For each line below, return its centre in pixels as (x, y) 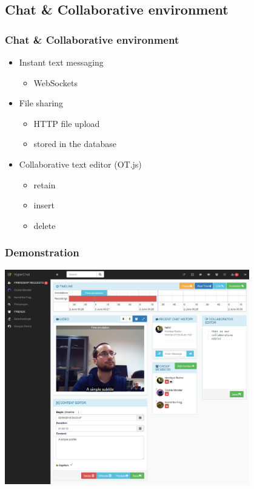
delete (45, 225)
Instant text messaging (61, 62)
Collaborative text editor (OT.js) (80, 164)
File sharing (41, 103)
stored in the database (75, 144)
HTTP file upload (67, 123)
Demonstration (42, 252)
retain (45, 184)
